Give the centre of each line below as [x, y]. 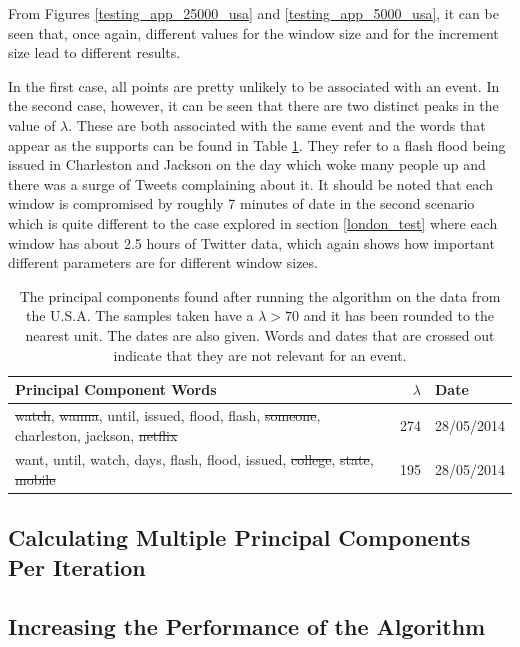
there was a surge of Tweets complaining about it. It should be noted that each [250, 183]
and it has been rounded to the [399, 315]
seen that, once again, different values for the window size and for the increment [253, 32]
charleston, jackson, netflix [96, 434]
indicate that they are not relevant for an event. [260, 354]
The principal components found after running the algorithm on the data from [260, 295]
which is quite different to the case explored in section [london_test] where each [253, 222]
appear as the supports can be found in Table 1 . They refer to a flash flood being [257, 144]
